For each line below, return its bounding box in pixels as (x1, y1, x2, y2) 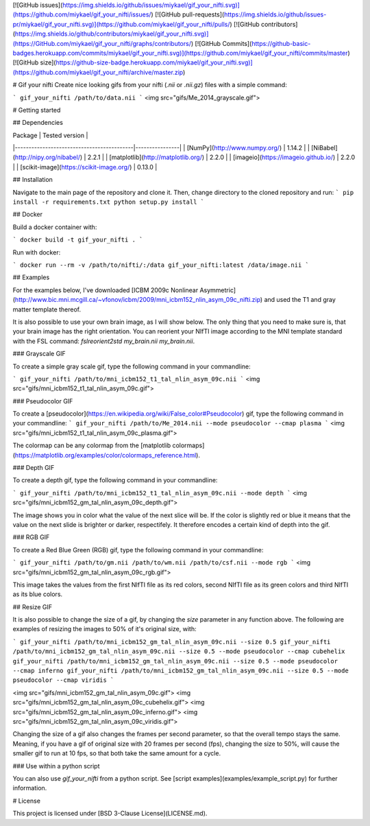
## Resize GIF (12, 602, 53, 611)
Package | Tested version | (12, 131, 88, 139)
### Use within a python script (12, 762, 100, 770)
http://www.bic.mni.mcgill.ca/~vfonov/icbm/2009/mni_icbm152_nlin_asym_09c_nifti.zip (14, 296, 260, 304)
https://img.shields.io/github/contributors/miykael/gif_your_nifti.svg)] (14, 29, 209, 38)
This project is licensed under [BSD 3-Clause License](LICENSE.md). (12, 810, 208, 818)
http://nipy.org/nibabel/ (14, 153, 80, 161)
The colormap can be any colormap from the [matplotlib (12, 441, 171, 449)
